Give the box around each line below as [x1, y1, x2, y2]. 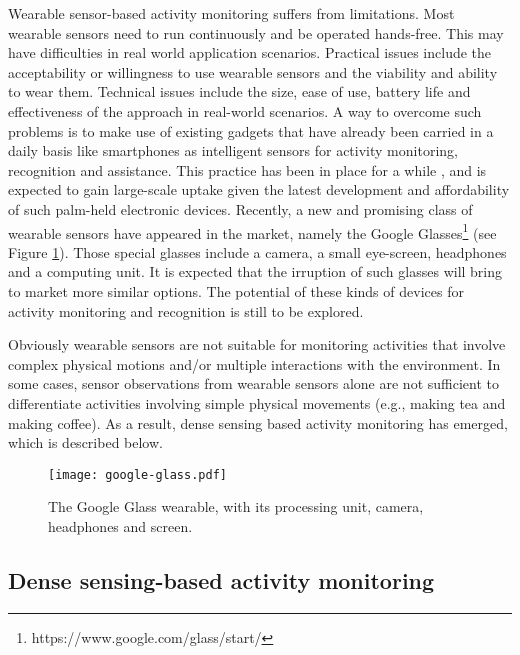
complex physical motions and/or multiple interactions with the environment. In [8, 353, 501, 374]
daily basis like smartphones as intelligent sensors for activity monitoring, [8, 140, 458, 161]
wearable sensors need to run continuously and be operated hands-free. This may [8, 22, 504, 43]
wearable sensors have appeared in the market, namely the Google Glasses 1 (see [8, 219, 497, 243]
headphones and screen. [48, 515, 193, 536]
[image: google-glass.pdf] [48, 467, 227, 482]
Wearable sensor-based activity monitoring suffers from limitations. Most [8, 3, 455, 23]
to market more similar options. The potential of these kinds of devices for [8, 280, 464, 301]
